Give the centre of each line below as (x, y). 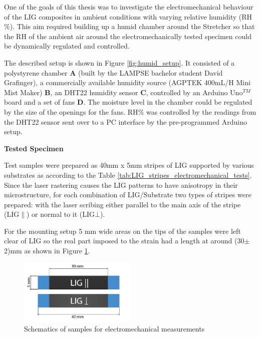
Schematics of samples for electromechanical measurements (114, 329)
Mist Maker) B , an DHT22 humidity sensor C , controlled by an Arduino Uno (123, 92)
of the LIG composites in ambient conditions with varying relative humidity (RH (128, 16)
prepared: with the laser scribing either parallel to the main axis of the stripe (122, 204)
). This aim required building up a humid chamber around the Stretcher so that (132, 26)
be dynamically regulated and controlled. (67, 46)
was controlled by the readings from (201, 111)
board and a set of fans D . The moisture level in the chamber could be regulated (128, 102)
